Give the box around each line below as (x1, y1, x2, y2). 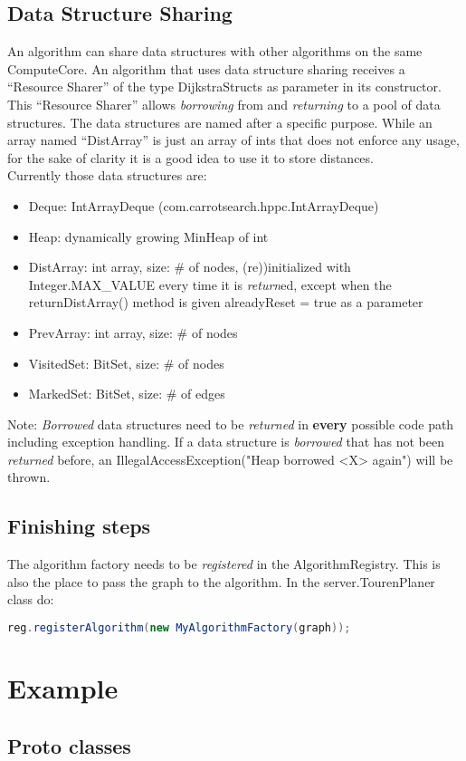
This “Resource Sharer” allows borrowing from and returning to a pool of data (7, 94, 441, 113)
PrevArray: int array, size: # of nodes (28, 323, 238, 342)
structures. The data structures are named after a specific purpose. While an (7, 112, 433, 131)
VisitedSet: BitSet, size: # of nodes (28, 353, 224, 372)
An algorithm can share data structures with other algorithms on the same (7, 42, 423, 61)
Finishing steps (7, 512, 151, 540)
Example (7, 669, 119, 707)
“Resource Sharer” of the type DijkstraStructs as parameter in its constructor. (7, 77, 442, 96)
